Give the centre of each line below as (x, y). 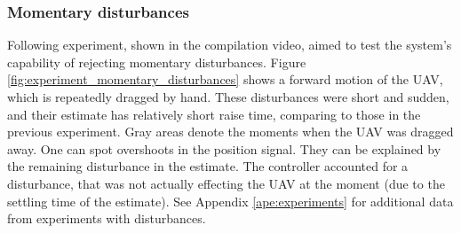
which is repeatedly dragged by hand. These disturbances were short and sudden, (228, 97)
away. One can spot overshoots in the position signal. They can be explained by (224, 148)
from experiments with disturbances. (107, 218)
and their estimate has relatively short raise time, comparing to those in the (214, 114)
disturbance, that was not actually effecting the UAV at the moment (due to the (226, 183)
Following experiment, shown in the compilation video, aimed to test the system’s (230, 45)
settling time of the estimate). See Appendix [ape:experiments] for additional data (230, 201)
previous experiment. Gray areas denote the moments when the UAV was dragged (230, 132)
